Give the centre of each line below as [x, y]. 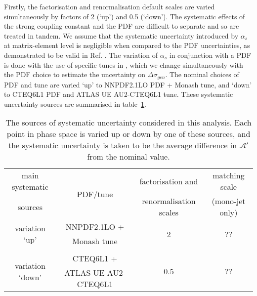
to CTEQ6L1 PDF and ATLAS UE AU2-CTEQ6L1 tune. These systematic [119, 94]
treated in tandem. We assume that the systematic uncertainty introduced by [121, 35]
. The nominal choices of [202, 74]
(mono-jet [229, 201]
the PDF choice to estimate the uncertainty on [75, 74]
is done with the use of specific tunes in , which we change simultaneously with [124, 64]
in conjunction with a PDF [210, 55]
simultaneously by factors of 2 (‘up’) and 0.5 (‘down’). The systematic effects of [125, 16]
